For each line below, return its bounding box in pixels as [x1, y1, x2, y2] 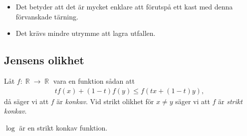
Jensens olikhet [4, 52, 84, 68]
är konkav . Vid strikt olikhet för [56, 96, 154, 106]
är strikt [218, 96, 243, 106]
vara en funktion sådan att [53, 75, 135, 86]
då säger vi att [4, 96, 49, 106]
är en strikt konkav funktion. [19, 122, 108, 133]
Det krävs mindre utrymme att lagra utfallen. [15, 28, 156, 38]
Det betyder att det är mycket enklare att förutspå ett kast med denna [15, 1, 233, 11]
